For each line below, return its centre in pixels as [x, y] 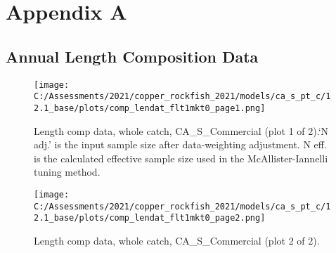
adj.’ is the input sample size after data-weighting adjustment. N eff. [180, 144]
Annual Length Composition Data [132, 56]
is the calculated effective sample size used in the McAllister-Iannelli [181, 158]
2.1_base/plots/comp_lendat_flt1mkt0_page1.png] [150, 108]
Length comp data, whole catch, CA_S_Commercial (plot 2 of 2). [177, 240]
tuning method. [67, 172]
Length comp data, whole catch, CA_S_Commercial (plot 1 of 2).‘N [181, 130]
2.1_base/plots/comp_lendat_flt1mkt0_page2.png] [150, 218]
